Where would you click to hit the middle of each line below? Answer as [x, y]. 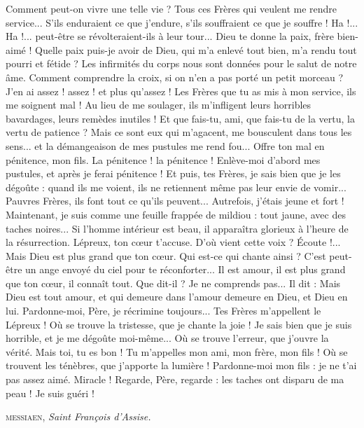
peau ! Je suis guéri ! [50, 393]
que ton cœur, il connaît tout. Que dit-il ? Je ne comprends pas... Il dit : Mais [173, 283]
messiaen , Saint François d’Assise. [78, 416]
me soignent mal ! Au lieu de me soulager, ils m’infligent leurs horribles [159, 105]
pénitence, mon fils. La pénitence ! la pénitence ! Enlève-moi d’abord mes [163, 159]
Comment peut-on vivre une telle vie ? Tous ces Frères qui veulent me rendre [171, 8]
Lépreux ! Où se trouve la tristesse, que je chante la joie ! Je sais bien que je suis [179, 324]
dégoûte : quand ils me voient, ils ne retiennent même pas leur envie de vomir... [176, 187]
